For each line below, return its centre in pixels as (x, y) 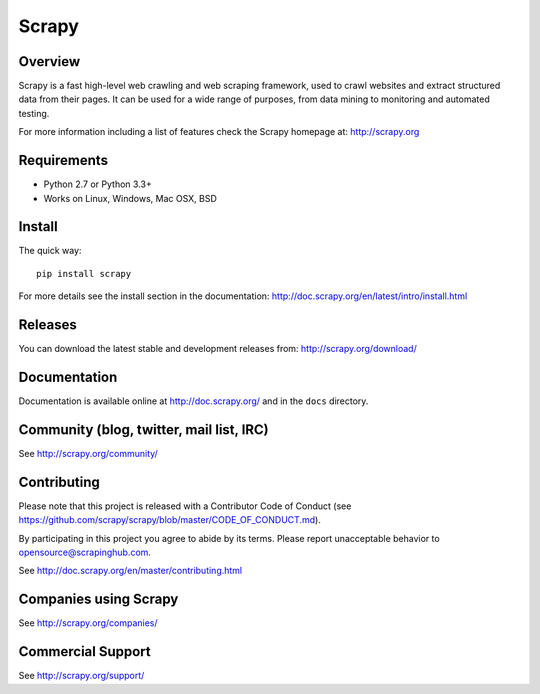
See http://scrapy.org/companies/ (88, 623)
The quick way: (50, 251)
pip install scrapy (84, 273)
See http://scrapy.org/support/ (81, 676)
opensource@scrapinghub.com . (85, 552)
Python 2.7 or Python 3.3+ (97, 184)
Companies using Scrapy (98, 599)
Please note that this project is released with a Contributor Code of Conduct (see (185, 506)
